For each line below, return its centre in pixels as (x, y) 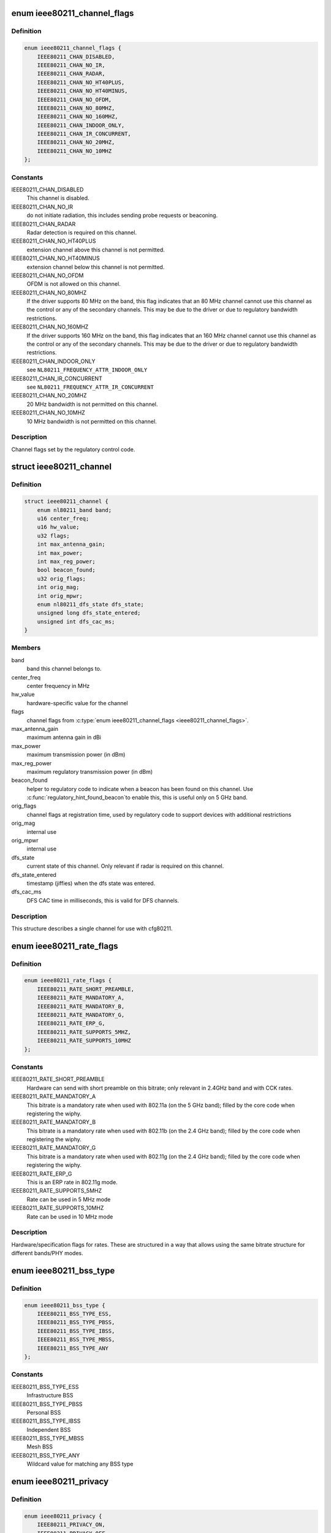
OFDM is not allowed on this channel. (74, 284)
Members (26, 648)
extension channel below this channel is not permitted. (96, 267)
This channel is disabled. (58, 198)
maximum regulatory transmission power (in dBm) (90, 771)
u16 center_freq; (63, 519)
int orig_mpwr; (60, 596)
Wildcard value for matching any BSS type (80, 1464)
